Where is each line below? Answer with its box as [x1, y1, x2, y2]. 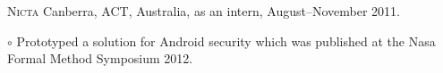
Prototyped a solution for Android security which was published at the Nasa [16, 31, 436, 50]
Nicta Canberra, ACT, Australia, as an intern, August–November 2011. [7, 2, 400, 20]
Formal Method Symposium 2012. [7, 49, 193, 68]
